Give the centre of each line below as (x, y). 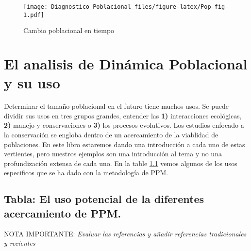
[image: (36, 7)
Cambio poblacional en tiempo (69, 30)
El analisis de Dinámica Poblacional (126, 64)
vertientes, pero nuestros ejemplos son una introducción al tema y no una (113, 154)
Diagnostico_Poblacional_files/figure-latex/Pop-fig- (140, 7)
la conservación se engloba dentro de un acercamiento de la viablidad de (111, 134)
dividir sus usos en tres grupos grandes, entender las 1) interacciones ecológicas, (123, 115)
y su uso (32, 83)
